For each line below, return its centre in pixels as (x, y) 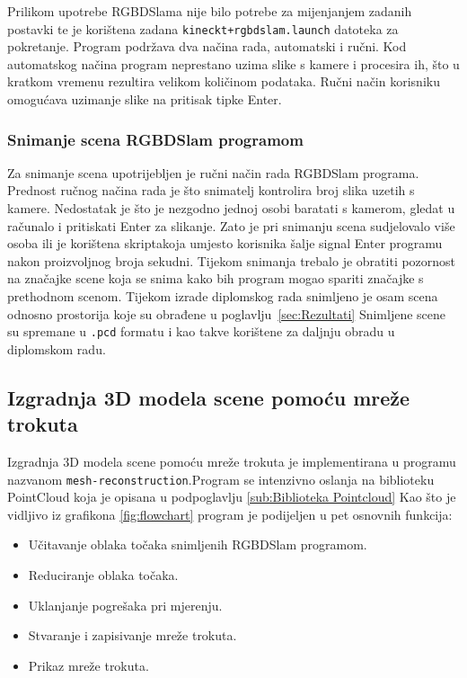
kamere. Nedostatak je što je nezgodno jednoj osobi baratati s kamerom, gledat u (231, 208)
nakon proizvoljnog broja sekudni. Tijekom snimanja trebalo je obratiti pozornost (232, 260)
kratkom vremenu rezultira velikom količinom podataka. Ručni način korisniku (224, 81)
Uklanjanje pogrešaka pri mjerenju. (125, 605)
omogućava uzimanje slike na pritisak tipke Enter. (145, 99)
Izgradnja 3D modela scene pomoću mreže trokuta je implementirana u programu (232, 462)
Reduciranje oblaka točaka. (103, 575)
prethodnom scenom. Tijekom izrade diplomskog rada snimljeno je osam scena (223, 296)
